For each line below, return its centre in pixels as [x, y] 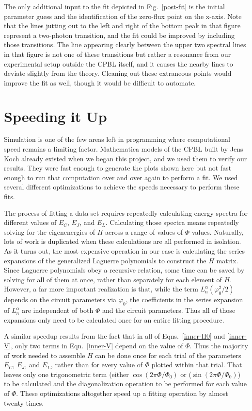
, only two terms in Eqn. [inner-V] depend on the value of [97, 345]
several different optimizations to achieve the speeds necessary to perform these [122, 187]
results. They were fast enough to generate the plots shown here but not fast [118, 168]
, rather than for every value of [97, 365]
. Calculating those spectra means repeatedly [172, 222]
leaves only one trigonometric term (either [66, 374]
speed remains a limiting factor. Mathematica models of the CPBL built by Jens [124, 149]
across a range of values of [144, 231]
